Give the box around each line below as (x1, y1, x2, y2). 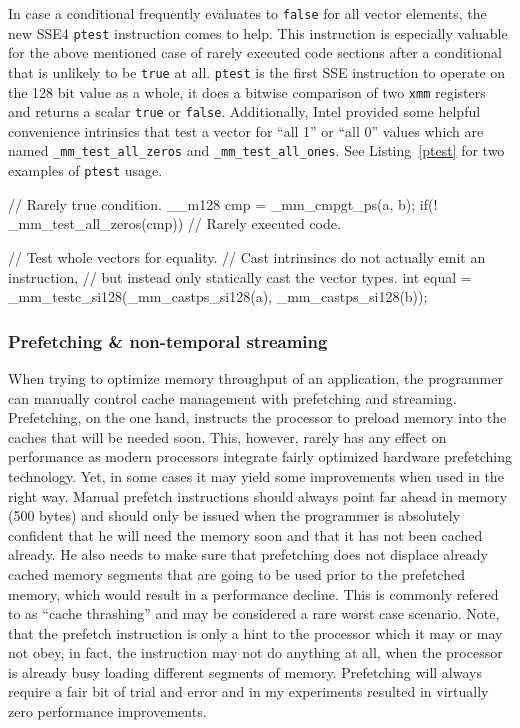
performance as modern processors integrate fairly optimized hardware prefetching (8, 446, 512, 467)
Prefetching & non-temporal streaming (8, 328, 328, 353)
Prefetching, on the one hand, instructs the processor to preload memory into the (8, 407, 507, 428)
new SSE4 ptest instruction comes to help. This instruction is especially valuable (8, 22, 508, 43)
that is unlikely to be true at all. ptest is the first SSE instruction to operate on (8, 61, 506, 82)
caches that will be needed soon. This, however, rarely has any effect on (8, 426, 447, 447)
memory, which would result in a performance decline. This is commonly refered (8, 583, 499, 604)
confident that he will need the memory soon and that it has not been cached (8, 524, 483, 545)
